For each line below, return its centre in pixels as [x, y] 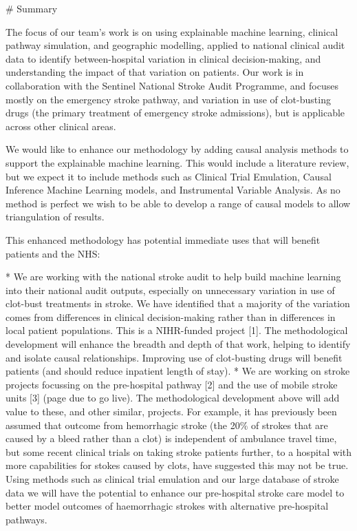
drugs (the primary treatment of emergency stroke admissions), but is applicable [175, 113]
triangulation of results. [55, 217]
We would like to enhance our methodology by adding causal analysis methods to [177, 149]
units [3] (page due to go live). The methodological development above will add [173, 398]
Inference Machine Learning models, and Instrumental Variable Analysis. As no [173, 190]
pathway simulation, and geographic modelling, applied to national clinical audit [175, 45]
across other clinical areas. [61, 126]
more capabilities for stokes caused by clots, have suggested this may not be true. [177, 465]
